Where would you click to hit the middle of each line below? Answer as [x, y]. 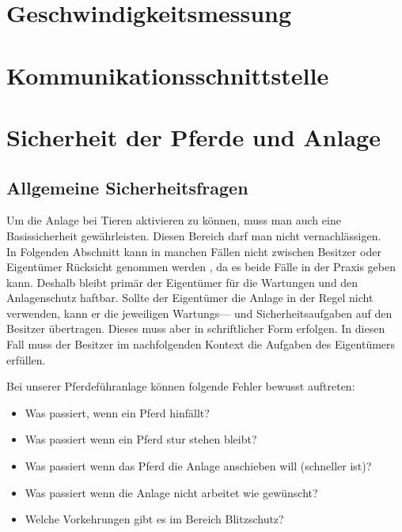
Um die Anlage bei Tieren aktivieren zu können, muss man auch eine [174, 220]
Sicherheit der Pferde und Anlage [193, 136]
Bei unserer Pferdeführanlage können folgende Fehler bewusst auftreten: [181, 386]
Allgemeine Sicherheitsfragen [127, 187]
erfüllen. [26, 359]
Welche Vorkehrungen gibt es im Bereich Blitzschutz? [154, 519]
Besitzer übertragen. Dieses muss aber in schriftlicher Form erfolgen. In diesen [196, 328]
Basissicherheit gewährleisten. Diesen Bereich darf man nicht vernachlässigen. [194, 235]
